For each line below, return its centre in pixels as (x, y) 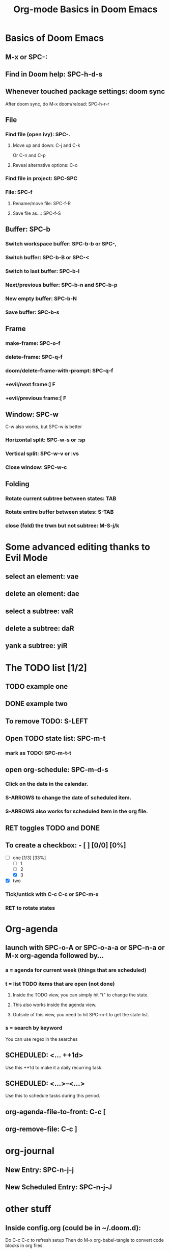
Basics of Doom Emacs (55, 38)
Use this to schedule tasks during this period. (53, 1096)
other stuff (29, 1209)
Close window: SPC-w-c (36, 467)
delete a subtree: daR (40, 629)
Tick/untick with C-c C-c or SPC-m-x (52, 894)
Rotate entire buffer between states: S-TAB (60, 512)
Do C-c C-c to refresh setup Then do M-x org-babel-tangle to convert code (85, 1240)
